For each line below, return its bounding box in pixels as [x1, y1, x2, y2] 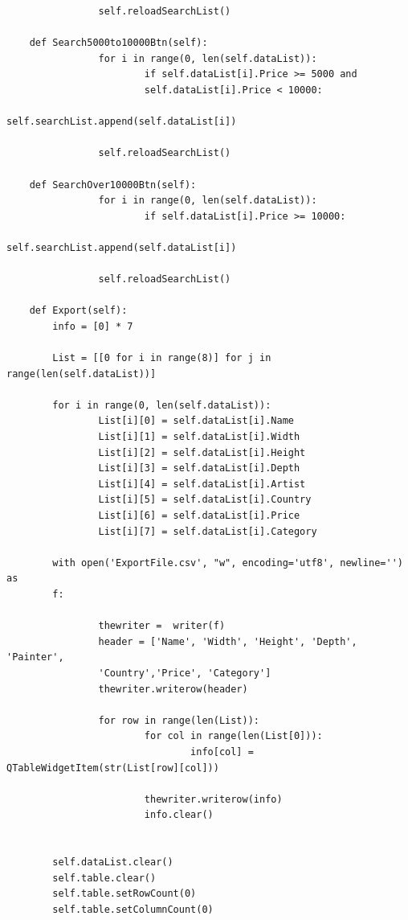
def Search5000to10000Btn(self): [29, 37, 208, 49]
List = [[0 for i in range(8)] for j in [52, 352, 271, 364]
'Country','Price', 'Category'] [98, 667, 271, 679]
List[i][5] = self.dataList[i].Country [98, 494, 312, 506]
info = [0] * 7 [52, 320, 133, 332]
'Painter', [6, 651, 64, 663]
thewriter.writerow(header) [98, 683, 248, 695]
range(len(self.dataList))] [6, 368, 157, 380]
